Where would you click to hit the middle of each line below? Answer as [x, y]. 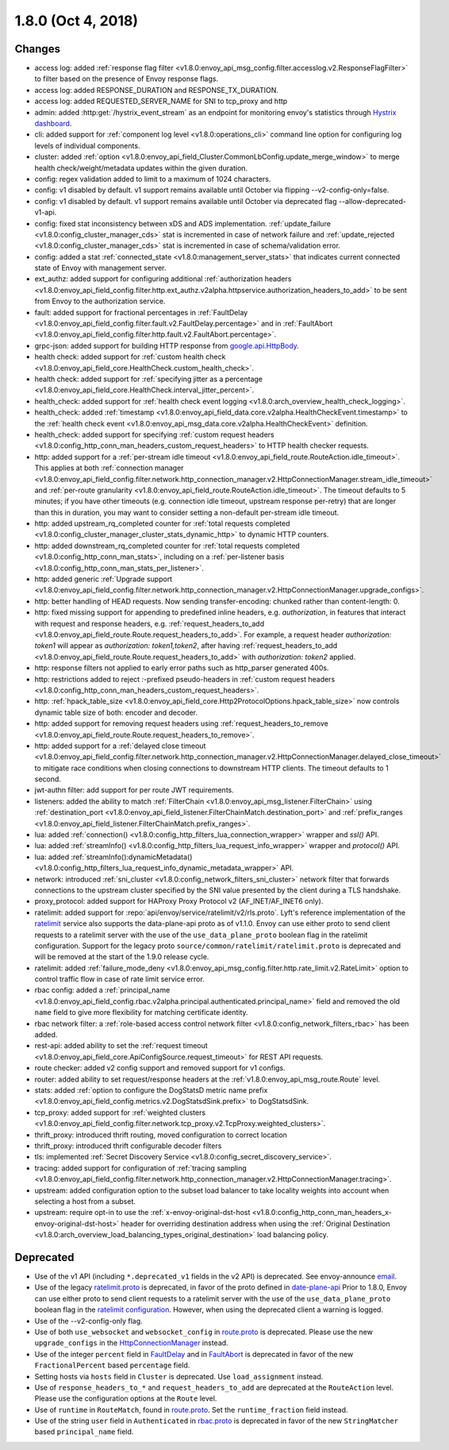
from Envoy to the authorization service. [100, 301]
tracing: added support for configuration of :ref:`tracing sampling [141, 1168]
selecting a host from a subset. [85, 1201]
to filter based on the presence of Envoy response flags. [126, 79]
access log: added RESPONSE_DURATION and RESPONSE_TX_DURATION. [157, 90]
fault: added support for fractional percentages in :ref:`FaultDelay [141, 312]
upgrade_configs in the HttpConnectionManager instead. [132, 1343]
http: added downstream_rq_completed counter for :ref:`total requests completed [167, 546]
